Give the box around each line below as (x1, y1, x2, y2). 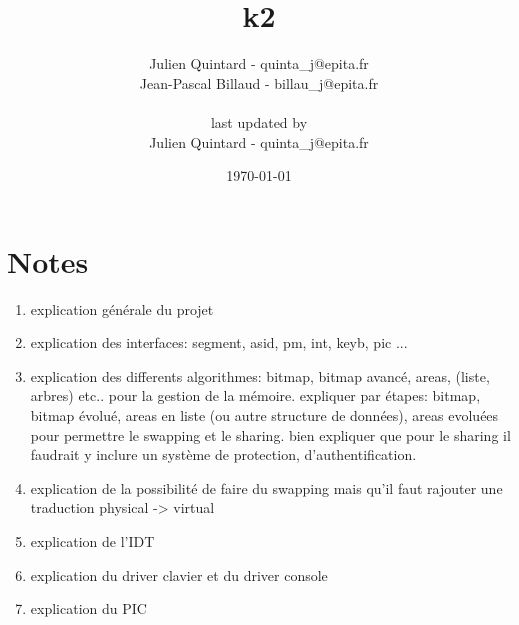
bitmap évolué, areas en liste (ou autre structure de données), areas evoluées (30, 405, 499, 425)
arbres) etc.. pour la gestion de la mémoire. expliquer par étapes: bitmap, (30, 385, 481, 406)
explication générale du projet (30, 298, 214, 319)
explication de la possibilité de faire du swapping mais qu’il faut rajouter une (30, 477, 503, 498)
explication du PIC (30, 598, 147, 619)
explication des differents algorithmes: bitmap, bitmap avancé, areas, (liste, (30, 365, 490, 386)
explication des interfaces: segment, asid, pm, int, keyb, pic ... (30, 332, 408, 353)
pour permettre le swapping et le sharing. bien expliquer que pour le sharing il (30, 424, 511, 445)
